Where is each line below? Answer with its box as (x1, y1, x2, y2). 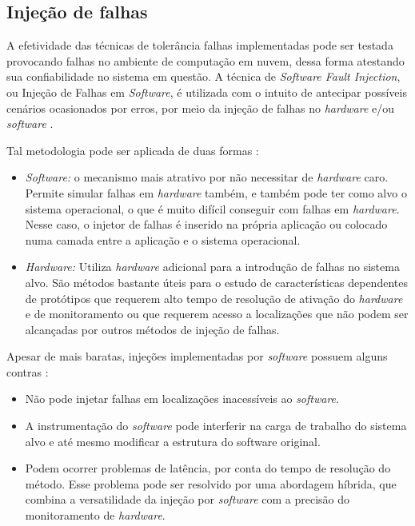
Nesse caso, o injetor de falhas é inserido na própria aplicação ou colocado (25, 216, 388, 233)
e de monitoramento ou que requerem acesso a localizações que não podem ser (25, 305, 409, 322)
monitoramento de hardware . (25, 507, 166, 524)
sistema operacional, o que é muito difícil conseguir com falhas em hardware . (25, 200, 400, 217)
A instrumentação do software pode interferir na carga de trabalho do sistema (25, 417, 407, 434)
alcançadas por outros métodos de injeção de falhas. (25, 321, 280, 337)
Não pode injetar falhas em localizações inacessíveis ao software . (25, 390, 339, 407)
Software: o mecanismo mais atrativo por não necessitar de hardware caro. (25, 169, 389, 185)
